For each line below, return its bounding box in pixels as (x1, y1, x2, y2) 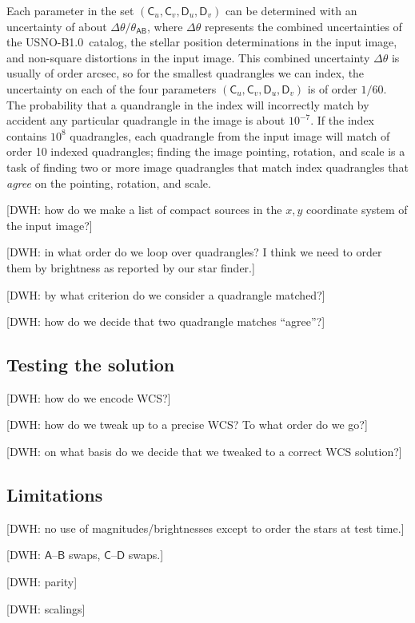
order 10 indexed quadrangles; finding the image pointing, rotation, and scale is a (6, 143, 405, 160)
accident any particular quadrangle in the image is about (6, 112, 285, 129)
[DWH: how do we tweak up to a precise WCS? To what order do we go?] (6, 416, 368, 433)
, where (147, 18, 183, 34)
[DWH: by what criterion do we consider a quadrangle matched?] (6, 286, 325, 303)
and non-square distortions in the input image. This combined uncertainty (6, 49, 370, 65)
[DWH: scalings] (6, 600, 86, 617)
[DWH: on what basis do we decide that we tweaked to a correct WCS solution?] (6, 443, 402, 460)
